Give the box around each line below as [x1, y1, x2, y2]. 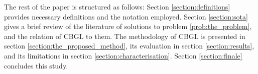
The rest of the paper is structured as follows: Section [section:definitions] [4, 1, 230, 11]
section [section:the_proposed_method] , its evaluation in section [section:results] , [4, 40, 254, 51]
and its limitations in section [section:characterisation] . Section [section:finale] [4, 50, 242, 60]
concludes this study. [4, 60, 68, 70]
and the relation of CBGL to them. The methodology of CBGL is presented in [4, 30, 245, 41]
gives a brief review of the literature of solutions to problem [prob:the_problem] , [4, 21, 252, 31]
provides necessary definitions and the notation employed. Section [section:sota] [4, 11, 248, 21]
